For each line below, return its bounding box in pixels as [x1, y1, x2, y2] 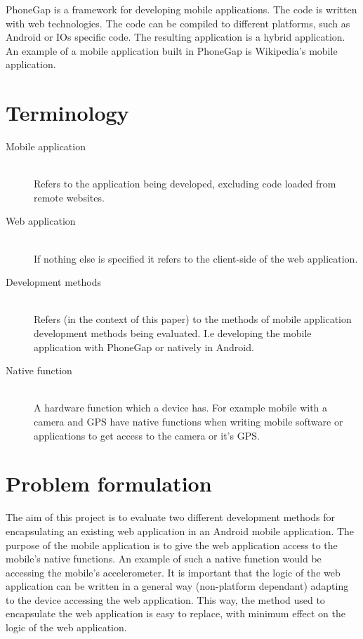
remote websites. [34, 190, 105, 204]
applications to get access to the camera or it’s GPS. [34, 428, 260, 442]
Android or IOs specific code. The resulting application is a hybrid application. [6, 29, 345, 44]
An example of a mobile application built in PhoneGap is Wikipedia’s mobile [6, 43, 338, 58]
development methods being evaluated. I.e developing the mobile [34, 326, 312, 341]
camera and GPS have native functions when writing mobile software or [34, 414, 343, 428]
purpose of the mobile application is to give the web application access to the [6, 537, 338, 552]
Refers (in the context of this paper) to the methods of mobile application [34, 312, 352, 327]
